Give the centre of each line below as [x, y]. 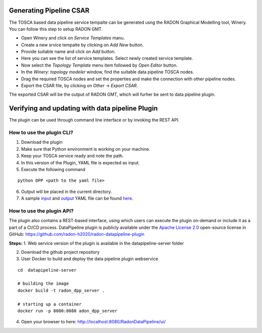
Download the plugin [42, 142]
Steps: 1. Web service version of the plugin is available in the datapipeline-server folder [97, 243]
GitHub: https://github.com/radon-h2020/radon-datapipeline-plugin [77, 234]
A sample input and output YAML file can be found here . [77, 198]
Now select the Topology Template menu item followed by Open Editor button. [99, 65]
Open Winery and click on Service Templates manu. [73, 38]
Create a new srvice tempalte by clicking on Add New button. [82, 45]
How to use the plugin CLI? [41, 133]
